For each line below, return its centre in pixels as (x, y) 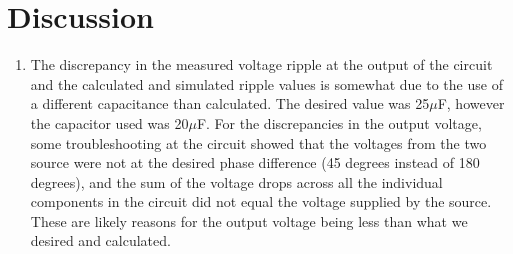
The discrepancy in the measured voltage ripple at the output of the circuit (261, 64)
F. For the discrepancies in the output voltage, (339, 122)
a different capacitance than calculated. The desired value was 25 (230, 103)
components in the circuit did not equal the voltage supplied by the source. (261, 201)
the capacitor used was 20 (109, 122)
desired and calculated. (100, 240)
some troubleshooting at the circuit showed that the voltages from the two (258, 142)
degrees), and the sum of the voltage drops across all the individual (236, 181)
